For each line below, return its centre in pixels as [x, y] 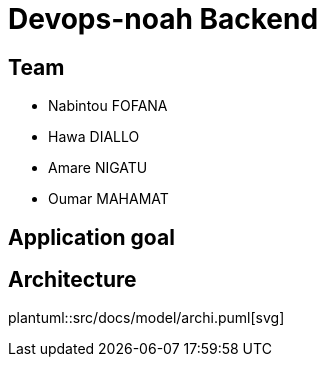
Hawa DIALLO [94, 137]
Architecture [72, 280]
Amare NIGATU [98, 168]
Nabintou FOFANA [108, 106]
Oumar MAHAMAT [108, 199]
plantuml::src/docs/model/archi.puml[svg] [146, 318]
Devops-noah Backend [163, 19]
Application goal [91, 237]
